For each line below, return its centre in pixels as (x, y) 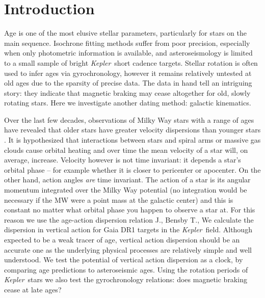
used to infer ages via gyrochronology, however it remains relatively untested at (128, 73)
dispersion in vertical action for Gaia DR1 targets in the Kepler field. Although (128, 229)
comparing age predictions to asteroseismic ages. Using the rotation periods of (126, 269)
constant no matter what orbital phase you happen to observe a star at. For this (130, 210)
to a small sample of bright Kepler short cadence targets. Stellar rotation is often (131, 62)
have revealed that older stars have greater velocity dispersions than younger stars (132, 130)
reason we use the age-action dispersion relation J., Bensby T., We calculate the (129, 219)
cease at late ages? (33, 289)
